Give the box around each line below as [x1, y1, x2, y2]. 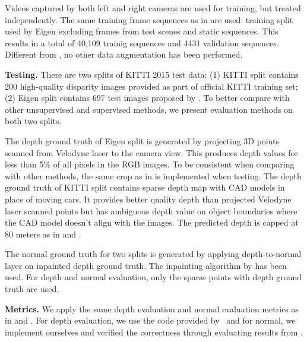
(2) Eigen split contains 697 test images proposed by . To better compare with [5, 91, 290, 104]
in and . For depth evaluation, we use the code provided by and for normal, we [5, 314, 296, 327]
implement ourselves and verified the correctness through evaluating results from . [5, 325, 303, 338]
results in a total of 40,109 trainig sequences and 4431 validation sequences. [5, 36, 279, 49]
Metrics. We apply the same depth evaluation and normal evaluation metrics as [5, 302, 299, 315]
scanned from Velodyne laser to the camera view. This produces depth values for [5, 146, 299, 159]
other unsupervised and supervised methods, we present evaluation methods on [5, 103, 293, 115]
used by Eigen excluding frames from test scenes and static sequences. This [5, 25, 278, 37]
